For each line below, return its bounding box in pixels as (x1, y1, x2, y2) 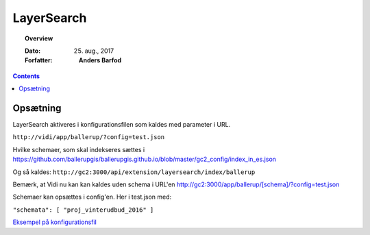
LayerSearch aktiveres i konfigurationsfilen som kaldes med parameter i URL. (12, 121, 231, 129)
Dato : (25, 47, 41, 55)
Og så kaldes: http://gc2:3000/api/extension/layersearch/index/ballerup (12, 168, 256, 176)
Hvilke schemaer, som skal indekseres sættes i (12, 145, 145, 153)
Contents (12, 72, 40, 80)
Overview (25, 34, 53, 42)
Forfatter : (25, 56, 53, 64)
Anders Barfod (79, 56, 122, 64)
